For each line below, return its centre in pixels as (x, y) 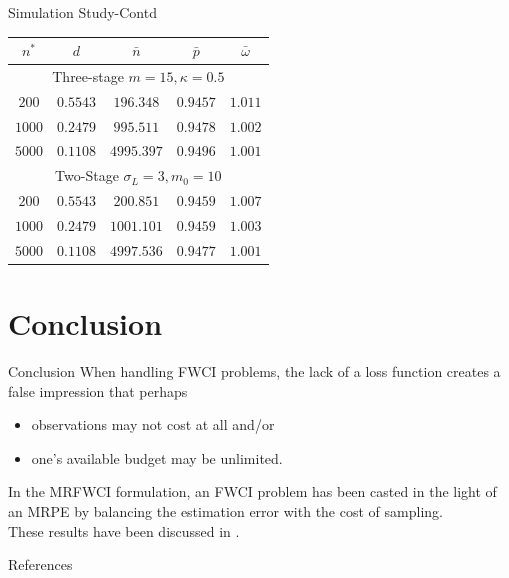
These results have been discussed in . (124, 530)
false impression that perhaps (98, 390)
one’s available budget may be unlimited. (157, 457)
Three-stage (88, 75)
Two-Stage (87, 175)
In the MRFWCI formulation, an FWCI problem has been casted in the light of (252, 491)
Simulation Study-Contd (82, 12)
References (40, 564)
